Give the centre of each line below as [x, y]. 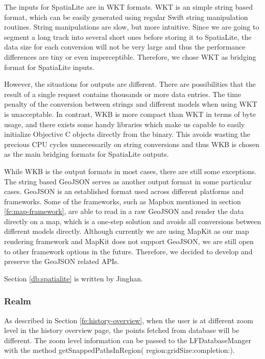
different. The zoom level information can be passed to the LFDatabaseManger [128, 340]
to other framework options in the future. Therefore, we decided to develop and [128, 251]
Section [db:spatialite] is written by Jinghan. [74, 278]
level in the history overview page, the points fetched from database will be [122, 330]
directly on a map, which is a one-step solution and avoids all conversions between [133, 221]
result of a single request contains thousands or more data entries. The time [123, 94]
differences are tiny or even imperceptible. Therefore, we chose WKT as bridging [130, 56]
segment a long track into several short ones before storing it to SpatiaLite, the [128, 37]
